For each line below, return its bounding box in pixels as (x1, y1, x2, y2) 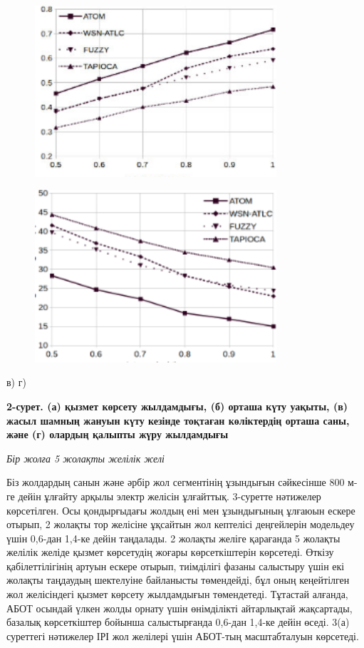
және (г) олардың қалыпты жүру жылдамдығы (6, 427, 229, 442)
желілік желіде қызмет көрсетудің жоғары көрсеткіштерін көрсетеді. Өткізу (6, 545, 334, 560)
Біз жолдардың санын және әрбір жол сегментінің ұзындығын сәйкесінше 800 (6, 475, 345, 490)
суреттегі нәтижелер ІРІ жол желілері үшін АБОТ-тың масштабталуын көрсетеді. (6, 628, 359, 643)
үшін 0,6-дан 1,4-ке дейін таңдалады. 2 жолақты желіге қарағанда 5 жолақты (6, 530, 340, 545)
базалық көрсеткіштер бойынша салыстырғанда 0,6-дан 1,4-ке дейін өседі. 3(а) (6, 614, 350, 629)
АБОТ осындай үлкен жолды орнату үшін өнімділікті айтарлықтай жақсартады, (6, 600, 353, 615)
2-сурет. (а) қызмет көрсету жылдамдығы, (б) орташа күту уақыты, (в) (6, 398, 348, 413)
